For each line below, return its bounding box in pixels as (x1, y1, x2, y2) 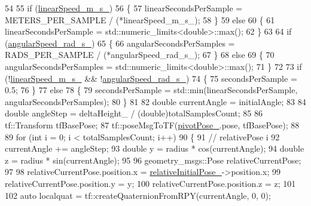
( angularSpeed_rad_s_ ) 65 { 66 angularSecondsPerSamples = (5, 36, 235, 49)
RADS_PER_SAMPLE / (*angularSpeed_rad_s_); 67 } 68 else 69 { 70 (5, 48, 275, 61)
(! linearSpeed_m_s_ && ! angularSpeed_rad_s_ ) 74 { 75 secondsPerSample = (5, 72, 297, 84)
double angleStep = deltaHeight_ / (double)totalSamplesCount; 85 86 (5, 107, 263, 119)
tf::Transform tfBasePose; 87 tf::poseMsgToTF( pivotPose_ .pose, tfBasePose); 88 (5, 118, 300, 131)
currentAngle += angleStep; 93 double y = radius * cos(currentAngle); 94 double (5, 142, 304, 155)
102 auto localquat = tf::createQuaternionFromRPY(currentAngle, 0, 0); (5, 189, 271, 201)
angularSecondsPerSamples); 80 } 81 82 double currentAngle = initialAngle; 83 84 (5, 95, 306, 107)
